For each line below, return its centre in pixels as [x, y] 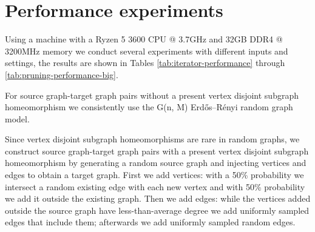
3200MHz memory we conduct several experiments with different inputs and [147, 51]
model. [17, 118]
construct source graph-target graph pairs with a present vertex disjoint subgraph [157, 151]
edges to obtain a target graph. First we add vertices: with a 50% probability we [154, 175]
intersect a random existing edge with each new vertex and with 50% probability [155, 186]
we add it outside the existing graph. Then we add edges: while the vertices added [158, 198]
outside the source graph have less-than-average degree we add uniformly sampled [157, 210]
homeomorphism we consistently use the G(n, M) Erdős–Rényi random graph [149, 107]
